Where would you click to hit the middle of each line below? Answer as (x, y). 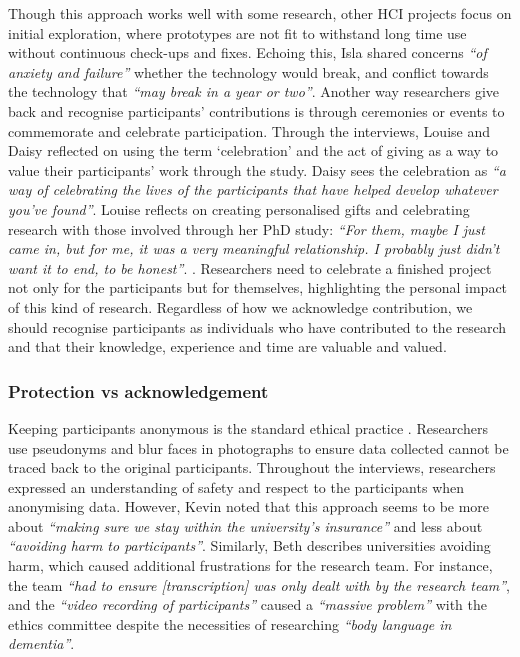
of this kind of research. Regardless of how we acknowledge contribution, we (240, 306)
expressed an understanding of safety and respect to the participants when (236, 486)
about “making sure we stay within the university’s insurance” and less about (245, 525)
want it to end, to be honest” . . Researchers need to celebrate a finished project (250, 267)
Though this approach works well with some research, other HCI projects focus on (260, 13)
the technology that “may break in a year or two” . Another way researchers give (254, 91)
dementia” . (41, 643)
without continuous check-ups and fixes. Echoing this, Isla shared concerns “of (247, 52)
